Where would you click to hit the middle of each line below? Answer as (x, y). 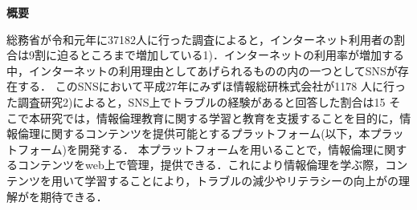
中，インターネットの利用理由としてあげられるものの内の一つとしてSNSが (202, 70)
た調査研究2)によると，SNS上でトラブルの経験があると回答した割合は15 (196, 101)
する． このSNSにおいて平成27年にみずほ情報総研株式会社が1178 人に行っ (211, 86)
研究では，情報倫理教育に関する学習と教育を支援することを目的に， (220, 117)
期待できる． (74, 196)
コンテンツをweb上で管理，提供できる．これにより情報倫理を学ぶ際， (201, 165)
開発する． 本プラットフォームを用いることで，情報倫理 (226, 149)
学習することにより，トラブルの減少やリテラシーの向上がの (242, 180)
